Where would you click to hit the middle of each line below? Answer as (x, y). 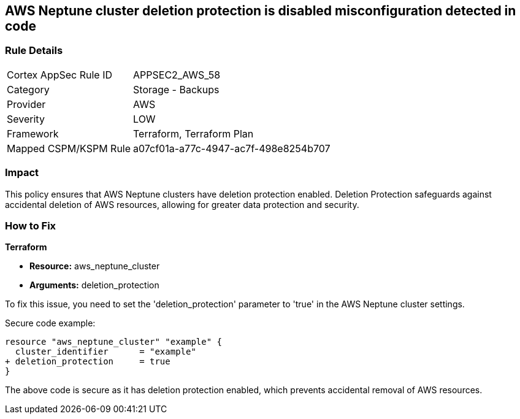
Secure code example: (50, 323)
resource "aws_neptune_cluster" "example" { (114, 342)
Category (28, 89)
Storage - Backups (176, 89)
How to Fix (31, 225)
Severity (26, 119)
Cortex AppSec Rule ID (60, 75)
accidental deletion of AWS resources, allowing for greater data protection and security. (182, 204)
